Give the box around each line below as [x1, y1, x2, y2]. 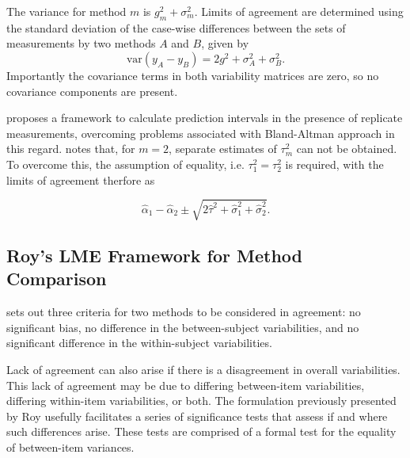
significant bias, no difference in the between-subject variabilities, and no [6, 319, 359, 335]
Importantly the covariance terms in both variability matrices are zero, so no [6, 67, 379, 83]
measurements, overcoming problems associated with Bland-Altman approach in [6, 124, 395, 141]
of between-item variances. [6, 439, 135, 456]
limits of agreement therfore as [6, 171, 155, 188]
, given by [201, 35, 249, 52]
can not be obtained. [296, 140, 397, 157]
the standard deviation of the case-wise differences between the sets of [6, 19, 346, 36]
